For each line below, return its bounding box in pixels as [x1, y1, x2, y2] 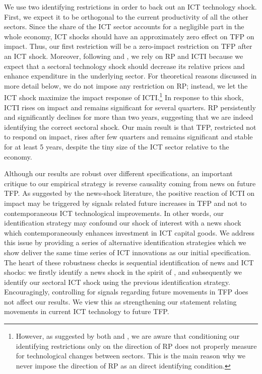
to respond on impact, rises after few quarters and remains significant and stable [4, 131, 253, 142]
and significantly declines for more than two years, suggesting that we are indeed [4, 112, 253, 122]
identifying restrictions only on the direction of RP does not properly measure [16, 340, 257, 351]
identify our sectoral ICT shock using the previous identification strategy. [4, 276, 230, 287]
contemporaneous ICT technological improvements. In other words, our [4, 207, 224, 218]
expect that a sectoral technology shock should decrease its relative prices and [4, 60, 245, 71]
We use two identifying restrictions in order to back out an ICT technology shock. [4, 2, 257, 12]
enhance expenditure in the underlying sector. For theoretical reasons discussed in [4, 70, 257, 81]
